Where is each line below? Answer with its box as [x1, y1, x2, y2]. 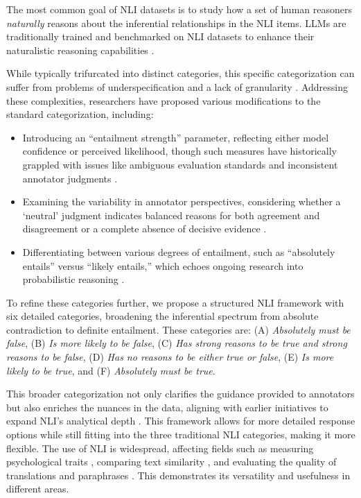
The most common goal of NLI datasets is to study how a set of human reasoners [6, 2, 352, 16]
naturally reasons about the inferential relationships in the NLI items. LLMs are [6, 15, 346, 30]
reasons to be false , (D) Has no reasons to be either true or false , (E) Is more [6, 350, 334, 364]
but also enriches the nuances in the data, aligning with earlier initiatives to [6, 400, 328, 414]
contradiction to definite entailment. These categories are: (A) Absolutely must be [6, 322, 351, 336]
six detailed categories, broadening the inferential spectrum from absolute [6, 309, 319, 323]
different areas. [6, 481, 69, 496]
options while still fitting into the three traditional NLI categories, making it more [6, 427, 355, 442]
